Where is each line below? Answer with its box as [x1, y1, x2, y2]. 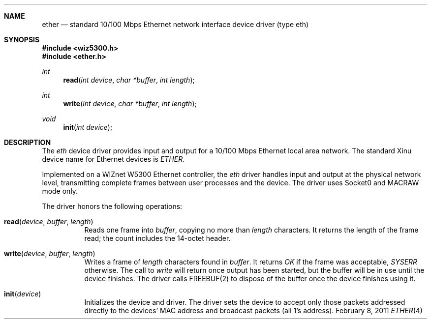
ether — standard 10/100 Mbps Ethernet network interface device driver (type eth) [42, 20, 309, 29]
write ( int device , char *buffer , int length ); [63, 99, 197, 108]
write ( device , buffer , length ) [4, 249, 95, 258]
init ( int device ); [63, 123, 113, 131]
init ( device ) [4, 290, 41, 298]
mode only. [42, 187, 78, 195]
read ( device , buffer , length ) [4, 217, 93, 226]
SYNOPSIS [4, 35, 40, 44]
